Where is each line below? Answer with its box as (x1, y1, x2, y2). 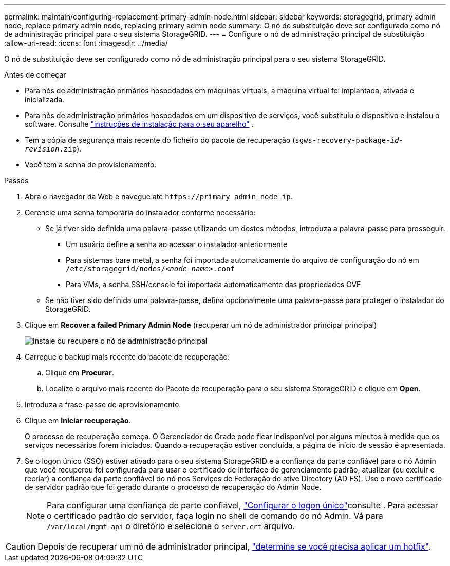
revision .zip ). (25, 144, 82, 153)
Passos (4, 176, 29, 185)
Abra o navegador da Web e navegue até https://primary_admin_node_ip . (25, 192, 293, 201)
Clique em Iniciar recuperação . (25, 416, 131, 425)
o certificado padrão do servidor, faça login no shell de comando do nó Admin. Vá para (47, 511, 383, 521)
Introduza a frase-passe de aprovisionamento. (25, 400, 181, 409)
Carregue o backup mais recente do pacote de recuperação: (25, 352, 230, 361)
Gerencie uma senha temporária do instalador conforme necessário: (25, 208, 256, 217)
